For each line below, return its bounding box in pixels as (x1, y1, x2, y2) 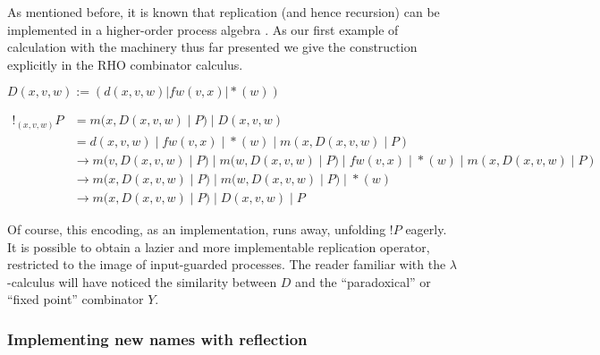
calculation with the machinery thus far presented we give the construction (7, 38, 418, 56)
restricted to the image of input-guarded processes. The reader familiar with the (7, 255, 446, 274)
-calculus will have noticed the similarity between (7, 272, 277, 291)
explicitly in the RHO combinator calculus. (7, 55, 243, 73)
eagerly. (405, 220, 447, 239)
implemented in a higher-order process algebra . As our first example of (7, 20, 399, 38)
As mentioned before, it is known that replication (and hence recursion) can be (7, 3, 440, 21)
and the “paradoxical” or (295, 272, 431, 291)
